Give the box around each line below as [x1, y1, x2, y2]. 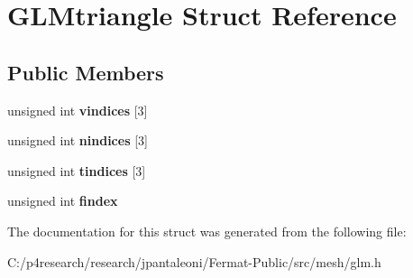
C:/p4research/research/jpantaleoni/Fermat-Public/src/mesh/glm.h [7, 252, 381, 271]
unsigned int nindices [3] [7, 131, 148, 150]
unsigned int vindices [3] [7, 100, 148, 119]
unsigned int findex [7, 191, 118, 210]
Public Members [7, 58, 164, 86]
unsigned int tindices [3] [7, 161, 146, 180]
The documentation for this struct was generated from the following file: [7, 221, 407, 240]
